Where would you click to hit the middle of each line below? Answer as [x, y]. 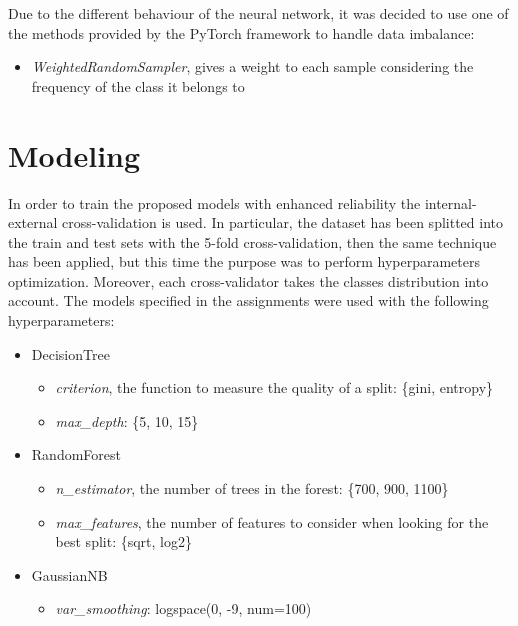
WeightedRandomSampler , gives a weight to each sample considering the [252, 66]
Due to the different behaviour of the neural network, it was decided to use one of [258, 13]
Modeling [74, 154]
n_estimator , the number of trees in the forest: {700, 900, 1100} [252, 488]
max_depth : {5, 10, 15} [127, 420]
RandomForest [76, 454]
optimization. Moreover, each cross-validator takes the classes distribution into [248, 280]
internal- [450, 202]
